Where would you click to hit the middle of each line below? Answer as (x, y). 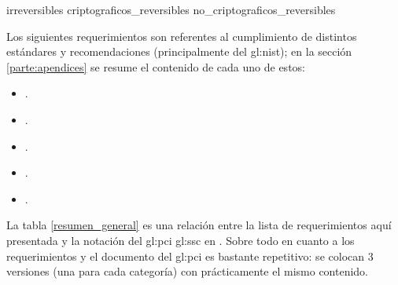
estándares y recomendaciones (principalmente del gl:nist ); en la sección (179, 51)
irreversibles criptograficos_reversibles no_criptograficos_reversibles (171, 9)
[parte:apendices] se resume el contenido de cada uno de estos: (156, 66)
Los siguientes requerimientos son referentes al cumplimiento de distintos (182, 36)
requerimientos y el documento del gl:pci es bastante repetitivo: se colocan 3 (190, 256)
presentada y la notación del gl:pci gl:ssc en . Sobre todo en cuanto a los (181, 240)
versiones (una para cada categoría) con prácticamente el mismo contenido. (188, 271)
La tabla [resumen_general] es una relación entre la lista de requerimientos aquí (199, 225)
